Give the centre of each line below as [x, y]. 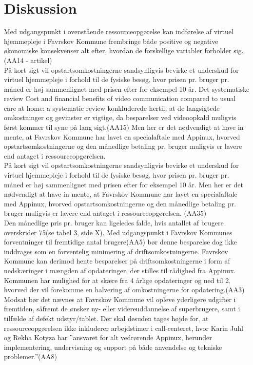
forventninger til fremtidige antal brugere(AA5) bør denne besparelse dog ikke [121, 242]
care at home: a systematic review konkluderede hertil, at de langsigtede [112, 108]
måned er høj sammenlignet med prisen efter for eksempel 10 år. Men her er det [124, 184]
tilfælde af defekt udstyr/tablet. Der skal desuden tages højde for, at [106, 318]
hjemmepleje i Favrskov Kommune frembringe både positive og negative [111, 41]
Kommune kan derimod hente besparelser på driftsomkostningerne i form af [117, 261]
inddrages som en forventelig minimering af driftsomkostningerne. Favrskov [116, 251]
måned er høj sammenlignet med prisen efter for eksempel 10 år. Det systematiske [127, 89]
